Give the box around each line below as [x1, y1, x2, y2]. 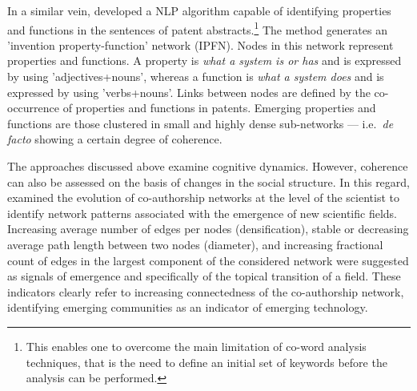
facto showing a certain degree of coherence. [7, 131, 223, 147]
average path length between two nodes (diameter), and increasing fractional [7, 236, 383, 252]
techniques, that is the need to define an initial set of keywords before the [26, 353, 387, 370]
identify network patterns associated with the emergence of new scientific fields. [7, 204, 397, 221]
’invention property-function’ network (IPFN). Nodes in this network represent [7, 36, 394, 53]
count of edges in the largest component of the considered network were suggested [7, 252, 409, 268]
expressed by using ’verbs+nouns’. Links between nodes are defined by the [7, 83, 371, 100]
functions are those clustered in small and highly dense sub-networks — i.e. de [7, 115, 394, 131]
